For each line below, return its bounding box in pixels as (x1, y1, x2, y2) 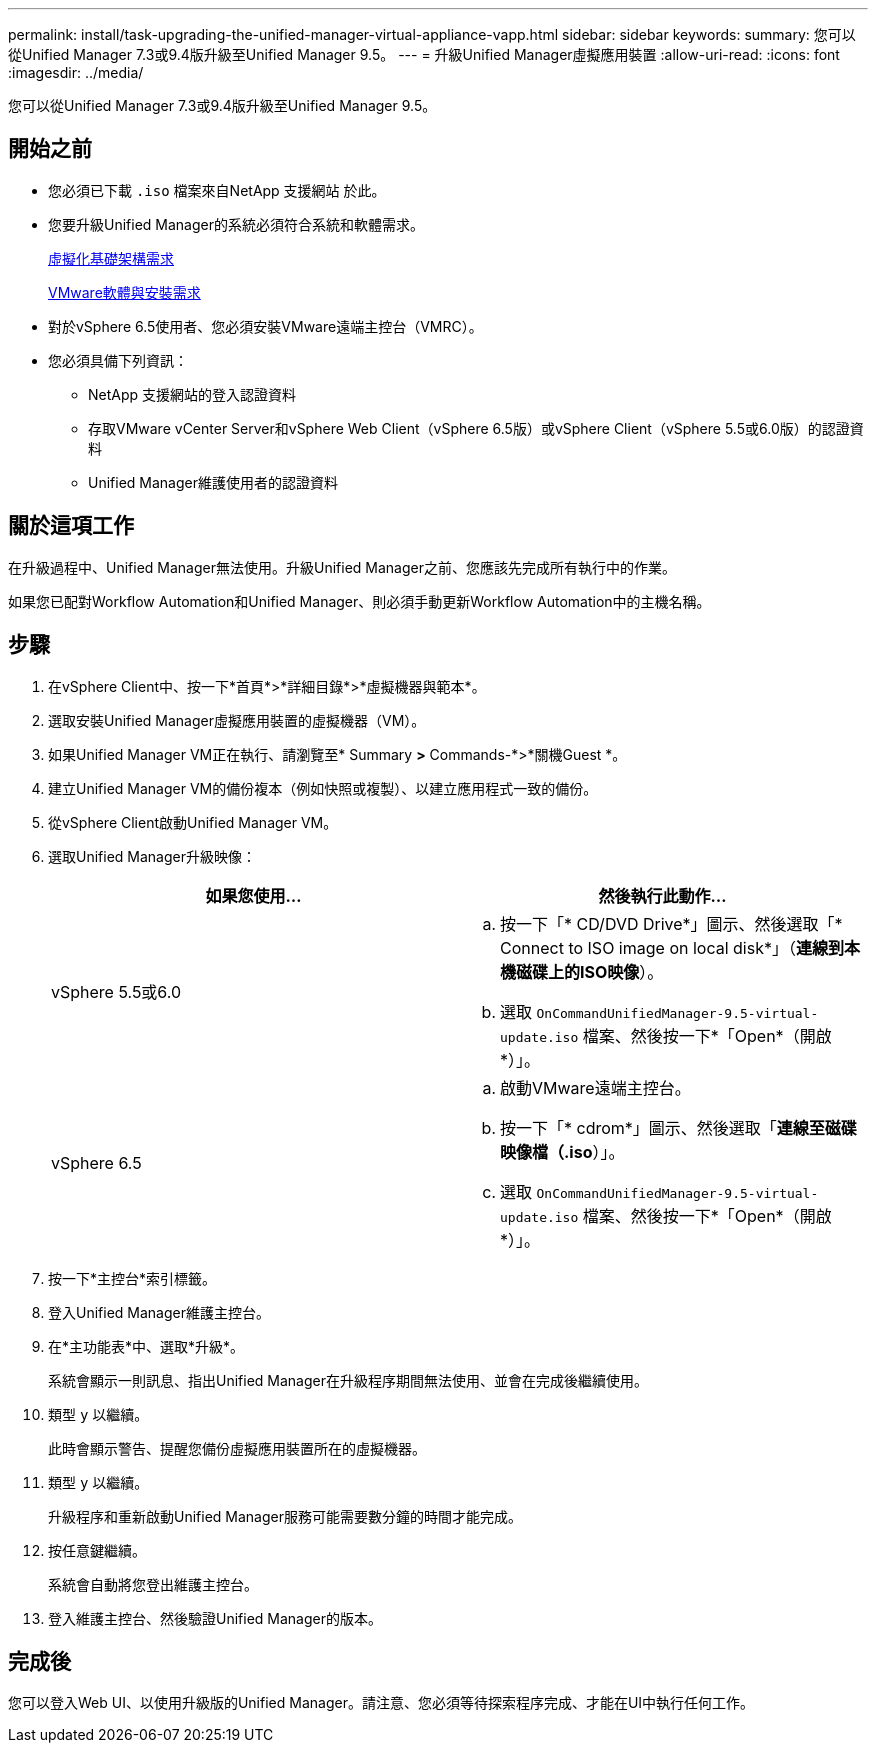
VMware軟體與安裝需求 (48, 283, 201, 301)
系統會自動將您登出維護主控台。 (48, 1575, 258, 1593)
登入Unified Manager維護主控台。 (48, 1303, 270, 1321)
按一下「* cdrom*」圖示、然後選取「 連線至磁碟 (500, 1117, 857, 1138)
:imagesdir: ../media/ (8, 64, 144, 81)
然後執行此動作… (598, 885, 727, 906)
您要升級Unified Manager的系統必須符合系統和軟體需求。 (48, 215, 424, 233)
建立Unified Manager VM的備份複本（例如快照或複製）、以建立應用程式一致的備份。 (48, 779, 598, 797)
